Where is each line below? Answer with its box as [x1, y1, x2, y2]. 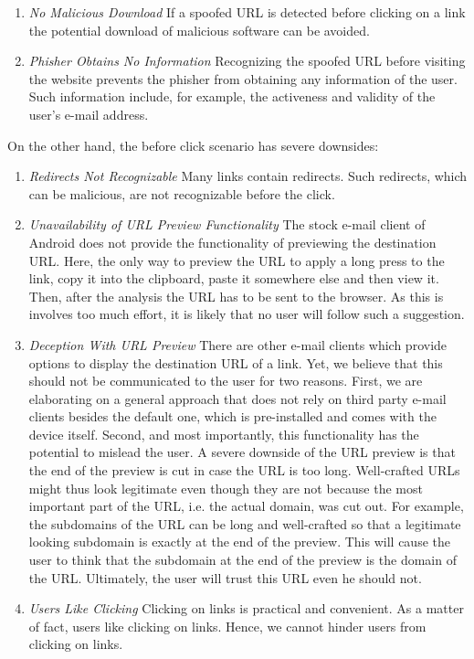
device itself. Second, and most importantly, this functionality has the [28, 424, 419, 443]
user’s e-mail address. [28, 104, 149, 123]
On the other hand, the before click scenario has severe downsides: [7, 135, 379, 154]
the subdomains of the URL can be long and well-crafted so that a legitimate [28, 514, 461, 533]
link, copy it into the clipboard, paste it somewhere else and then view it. [28, 269, 439, 288]
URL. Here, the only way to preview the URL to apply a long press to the [28, 250, 445, 270]
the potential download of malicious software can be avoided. [28, 20, 370, 39]
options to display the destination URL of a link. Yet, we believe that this [28, 353, 443, 372]
